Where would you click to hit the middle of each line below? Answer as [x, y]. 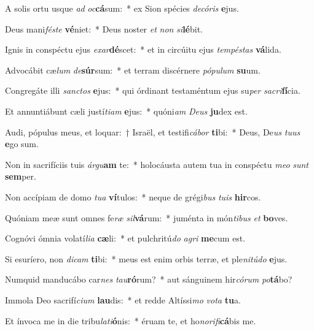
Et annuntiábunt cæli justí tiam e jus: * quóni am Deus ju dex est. [126, 111]
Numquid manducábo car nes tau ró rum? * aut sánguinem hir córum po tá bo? [149, 279]
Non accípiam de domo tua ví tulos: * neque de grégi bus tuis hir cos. [133, 196]
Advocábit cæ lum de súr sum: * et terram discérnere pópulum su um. [133, 70]
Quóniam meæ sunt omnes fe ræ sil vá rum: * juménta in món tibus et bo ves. [147, 217]
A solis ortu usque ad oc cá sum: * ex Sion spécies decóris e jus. [122, 8]
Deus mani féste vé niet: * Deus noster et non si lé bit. [104, 29]
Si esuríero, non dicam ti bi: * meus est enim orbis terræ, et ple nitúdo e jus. [146, 258]
